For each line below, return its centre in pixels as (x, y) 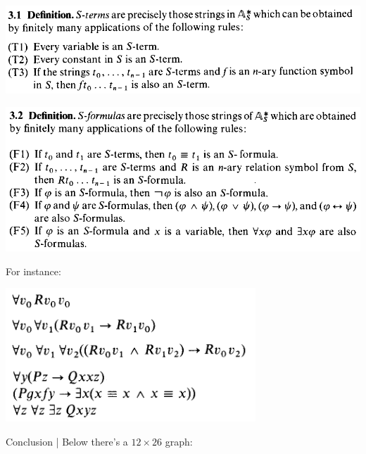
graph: (179, 442)
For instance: (33, 271)
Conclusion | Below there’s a (67, 442)
